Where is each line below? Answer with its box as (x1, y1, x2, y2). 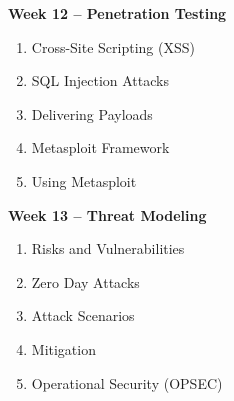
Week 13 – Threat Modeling (8, 204, 207, 225)
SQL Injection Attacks (31, 70, 169, 91)
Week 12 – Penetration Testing (8, 3, 227, 23)
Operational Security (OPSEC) (31, 372, 223, 393)
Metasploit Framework (31, 137, 170, 158)
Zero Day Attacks (31, 271, 140, 292)
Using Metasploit (31, 170, 137, 191)
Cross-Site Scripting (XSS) (31, 36, 195, 57)
